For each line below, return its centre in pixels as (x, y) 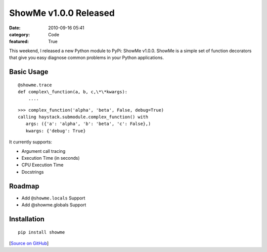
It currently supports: (31, 142)
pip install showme (42, 232)
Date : (15, 28)
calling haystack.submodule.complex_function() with (83, 117)
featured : (19, 42)
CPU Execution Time (43, 165)
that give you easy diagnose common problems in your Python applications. (87, 58)
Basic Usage (29, 72)
